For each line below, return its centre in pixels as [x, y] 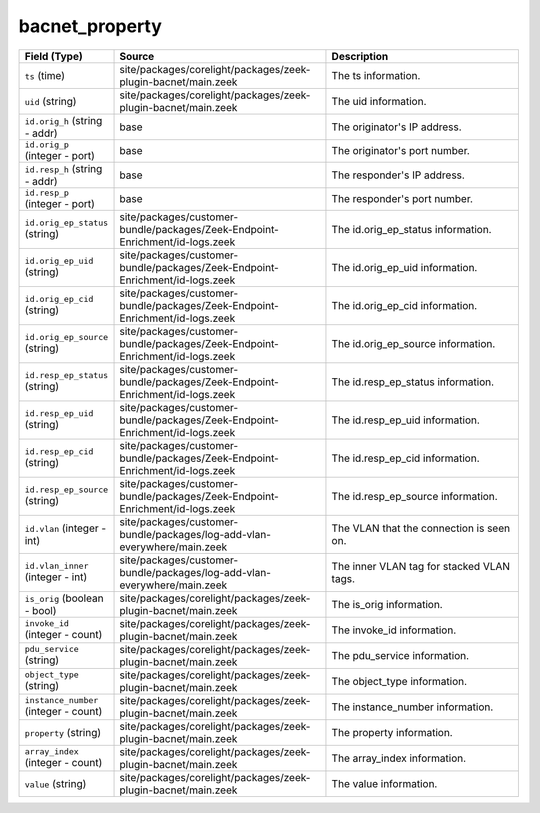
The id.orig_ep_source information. [413, 343]
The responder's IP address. [398, 175]
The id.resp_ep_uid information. [405, 420]
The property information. [392, 732]
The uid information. [379, 101]
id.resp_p [47, 192]
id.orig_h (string [63, 120]
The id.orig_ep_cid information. [404, 305]
